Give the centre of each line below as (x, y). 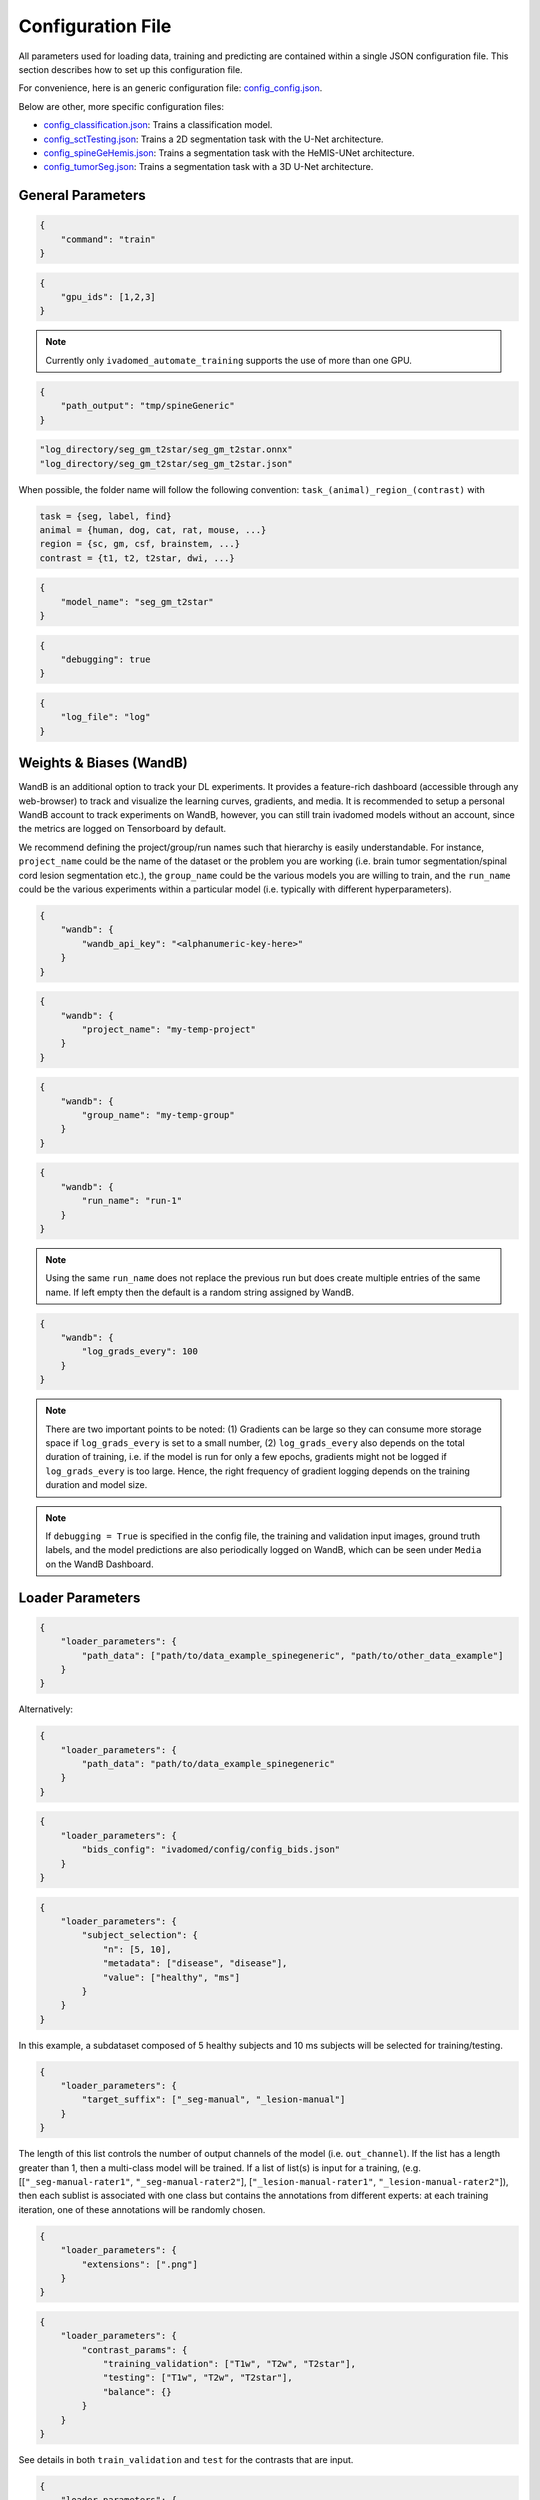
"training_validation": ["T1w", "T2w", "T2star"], (229, 2364)
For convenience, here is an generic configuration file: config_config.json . (170, 88)
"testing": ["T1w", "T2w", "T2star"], (198, 2378)
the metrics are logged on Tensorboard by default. (122, 829)
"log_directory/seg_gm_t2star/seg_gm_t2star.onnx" (166, 449)
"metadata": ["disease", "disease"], (195, 1963)
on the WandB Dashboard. (99, 1564)
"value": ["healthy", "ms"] (171, 1977)
